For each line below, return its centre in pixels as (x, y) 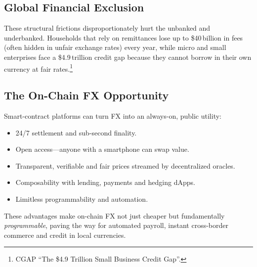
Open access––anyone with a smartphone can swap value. (102, 149)
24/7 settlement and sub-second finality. (76, 132)
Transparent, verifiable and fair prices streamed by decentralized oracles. (125, 165)
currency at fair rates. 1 (39, 68)
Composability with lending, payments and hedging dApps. (105, 182)
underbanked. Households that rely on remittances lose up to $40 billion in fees (124, 37)
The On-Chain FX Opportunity (86, 95)
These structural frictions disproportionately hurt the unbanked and (107, 28)
